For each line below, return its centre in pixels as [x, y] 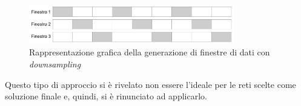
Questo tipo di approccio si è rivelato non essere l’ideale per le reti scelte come [150, 84]
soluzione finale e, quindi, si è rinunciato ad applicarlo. [106, 96]
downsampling [55, 64]
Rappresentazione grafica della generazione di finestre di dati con [150, 52]
